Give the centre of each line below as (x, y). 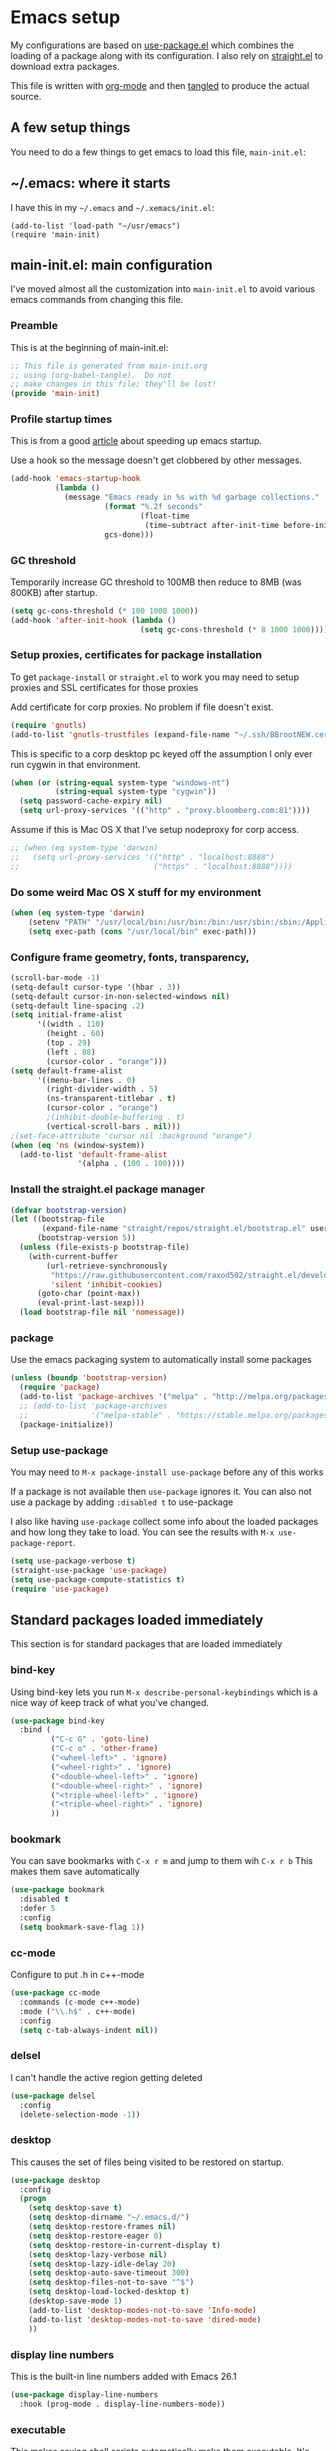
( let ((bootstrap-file (57, 1219)
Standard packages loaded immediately (137, 1619)
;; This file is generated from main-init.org (109, 366)
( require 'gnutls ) (48, 725)
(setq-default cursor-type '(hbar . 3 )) (96, 987)
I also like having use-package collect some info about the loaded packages (164, 1521)
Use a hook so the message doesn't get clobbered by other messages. (156, 460)
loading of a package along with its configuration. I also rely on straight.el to (166, 55)
